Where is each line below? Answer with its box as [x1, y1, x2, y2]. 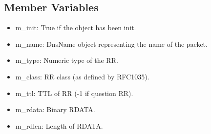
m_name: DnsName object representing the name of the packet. [15, 38, 208, 49]
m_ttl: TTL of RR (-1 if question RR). [15, 88, 133, 98]
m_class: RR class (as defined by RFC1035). [15, 71, 149, 81]
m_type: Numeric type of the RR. [15, 55, 118, 65]
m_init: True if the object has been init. [15, 22, 136, 33]
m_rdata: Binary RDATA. [15, 104, 95, 115]
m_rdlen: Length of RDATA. [15, 120, 103, 131]
